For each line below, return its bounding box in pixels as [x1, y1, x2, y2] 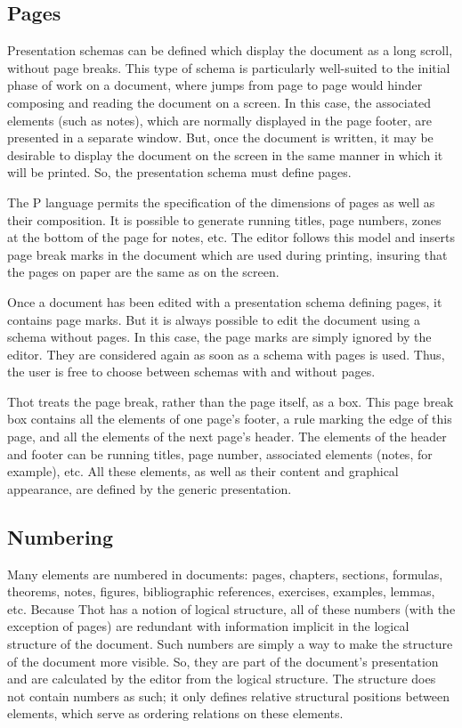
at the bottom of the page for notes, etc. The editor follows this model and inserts [7, 228, 455, 247]
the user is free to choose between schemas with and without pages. [7, 362, 376, 381]
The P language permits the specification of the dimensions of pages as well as [7, 192, 435, 211]
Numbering [7, 522, 114, 550]
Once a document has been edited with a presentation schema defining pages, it [7, 292, 442, 311]
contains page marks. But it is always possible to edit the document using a [7, 310, 420, 328]
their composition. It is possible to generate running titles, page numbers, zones [7, 210, 442, 229]
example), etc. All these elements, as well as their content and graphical [7, 462, 399, 481]
